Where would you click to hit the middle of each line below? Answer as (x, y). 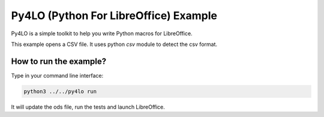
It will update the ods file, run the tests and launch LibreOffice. (88, 107)
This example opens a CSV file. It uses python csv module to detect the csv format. (114, 44)
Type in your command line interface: (57, 75)
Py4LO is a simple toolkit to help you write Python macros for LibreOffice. (102, 33)
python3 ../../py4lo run (60, 91)
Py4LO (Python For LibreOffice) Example (114, 16)
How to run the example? (59, 61)
